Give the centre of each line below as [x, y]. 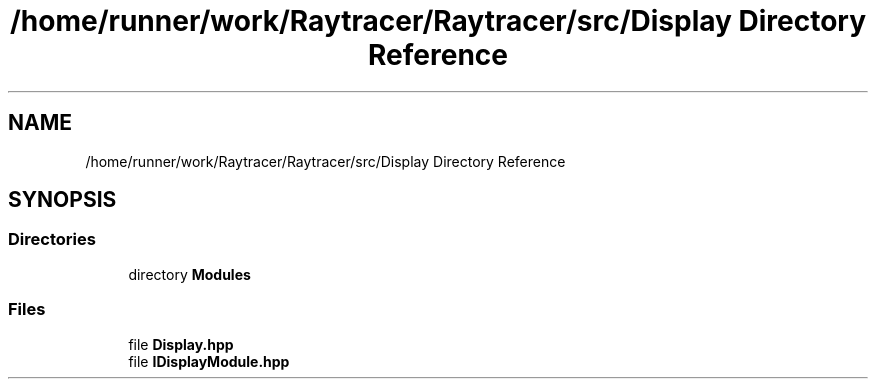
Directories [52, 239]
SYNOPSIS [62, 200]
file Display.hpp [181, 344]
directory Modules [189, 274]
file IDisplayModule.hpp [209, 361]
